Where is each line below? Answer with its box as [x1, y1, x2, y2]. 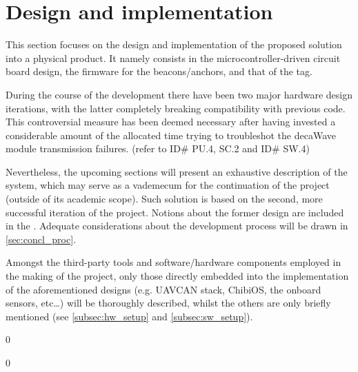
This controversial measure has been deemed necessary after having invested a [6, 114, 336, 129]
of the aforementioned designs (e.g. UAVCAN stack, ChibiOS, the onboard [6, 282, 321, 296]
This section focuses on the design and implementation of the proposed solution [6, 37, 342, 52]
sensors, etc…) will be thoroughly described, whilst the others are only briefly [6, 296, 331, 310]
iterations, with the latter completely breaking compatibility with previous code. [6, 101, 346, 115]
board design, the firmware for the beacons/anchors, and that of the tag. [6, 64, 312, 79]
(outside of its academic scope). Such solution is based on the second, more [6, 192, 323, 206]
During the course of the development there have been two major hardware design [6, 87, 353, 101]
